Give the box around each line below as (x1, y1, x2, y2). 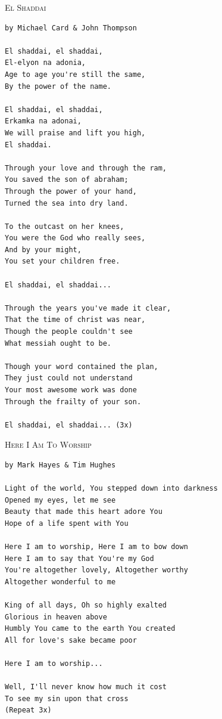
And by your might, (5, 245, 82, 254)
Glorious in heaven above (5, 612, 107, 621)
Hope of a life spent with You (5, 519, 129, 528)
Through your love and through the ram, (5, 163, 167, 172)
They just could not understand (5, 374, 133, 383)
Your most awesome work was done (5, 386, 137, 394)
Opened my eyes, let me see (5, 495, 116, 504)
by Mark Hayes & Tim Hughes (5, 460, 116, 469)
